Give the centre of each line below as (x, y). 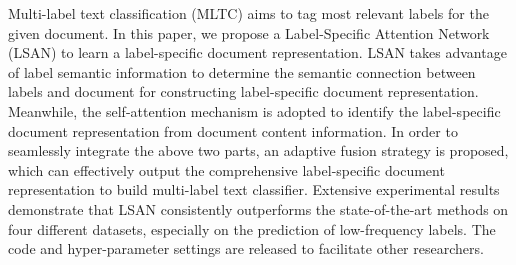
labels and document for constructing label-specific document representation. (243, 91)
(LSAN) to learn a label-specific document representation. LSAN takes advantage (257, 52)
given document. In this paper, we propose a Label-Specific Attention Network (249, 32)
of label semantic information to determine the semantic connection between (242, 71)
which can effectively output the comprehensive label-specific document (226, 169)
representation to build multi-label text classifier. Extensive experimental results (254, 189)
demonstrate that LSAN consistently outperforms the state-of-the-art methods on (258, 208)
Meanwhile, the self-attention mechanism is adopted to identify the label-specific (254, 110)
